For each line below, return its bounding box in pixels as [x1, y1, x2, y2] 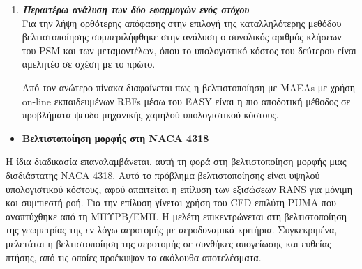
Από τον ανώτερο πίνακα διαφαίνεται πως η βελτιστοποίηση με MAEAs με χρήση [22, 79, 356, 94]
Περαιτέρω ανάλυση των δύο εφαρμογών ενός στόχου [22, 2, 250, 16]
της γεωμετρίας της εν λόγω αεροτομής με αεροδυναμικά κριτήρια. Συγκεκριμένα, [6, 222, 338, 237]
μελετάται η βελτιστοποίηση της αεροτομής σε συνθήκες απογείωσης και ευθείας [6, 236, 331, 250]
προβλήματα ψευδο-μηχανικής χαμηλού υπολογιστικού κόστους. [22, 107, 279, 122]
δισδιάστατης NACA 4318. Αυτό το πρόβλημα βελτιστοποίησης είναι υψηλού [6, 167, 320, 182]
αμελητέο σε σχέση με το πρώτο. [22, 56, 156, 71]
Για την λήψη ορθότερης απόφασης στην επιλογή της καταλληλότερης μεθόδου [22, 15, 342, 30]
